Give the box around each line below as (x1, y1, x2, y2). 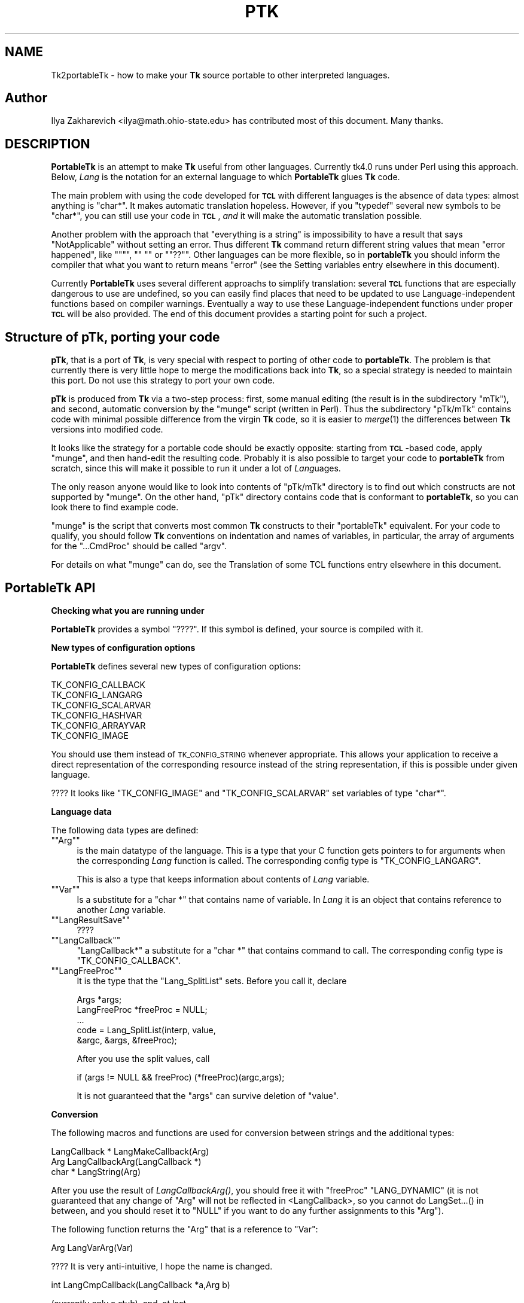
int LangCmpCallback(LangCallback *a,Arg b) (51, 1279, 230, 1290)
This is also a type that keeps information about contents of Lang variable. (77, 873, 370, 884)
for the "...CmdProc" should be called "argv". (51, 541, 227, 552)
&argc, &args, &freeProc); (77, 1034, 177, 1045)
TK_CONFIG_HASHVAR (51, 710, 142, 720)
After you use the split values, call (77, 1053, 210, 1064)
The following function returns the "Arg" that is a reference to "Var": (51, 1223, 318, 1234)
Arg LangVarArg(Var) (51, 1242, 133, 1253)
